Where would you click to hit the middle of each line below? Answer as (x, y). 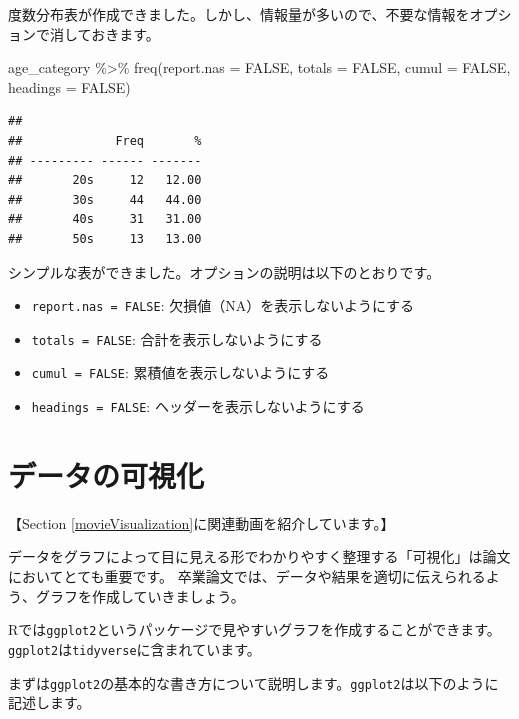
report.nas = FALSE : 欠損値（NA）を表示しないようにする (223, 305)
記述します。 (49, 702)
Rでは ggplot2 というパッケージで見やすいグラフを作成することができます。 (254, 629)
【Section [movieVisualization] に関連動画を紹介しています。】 (201, 522)
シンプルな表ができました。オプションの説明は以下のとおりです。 (224, 271)
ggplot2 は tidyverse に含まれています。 (134, 648)
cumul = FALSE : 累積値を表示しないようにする (180, 372)
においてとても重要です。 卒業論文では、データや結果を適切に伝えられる (247, 576)
